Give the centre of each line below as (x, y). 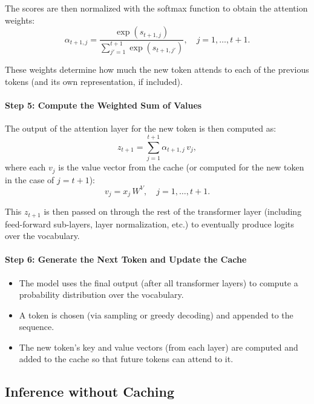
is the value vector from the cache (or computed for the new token (181, 167)
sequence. (37, 327)
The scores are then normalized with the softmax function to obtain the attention (156, 8)
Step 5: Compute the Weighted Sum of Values (103, 105)
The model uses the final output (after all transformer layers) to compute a (159, 282)
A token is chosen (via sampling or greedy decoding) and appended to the (156, 315)
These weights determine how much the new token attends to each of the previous (157, 69)
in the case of (30, 179)
